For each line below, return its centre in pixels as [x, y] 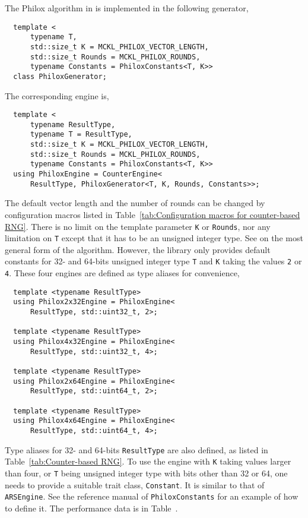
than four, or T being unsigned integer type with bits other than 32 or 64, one [146, 473]
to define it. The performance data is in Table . [91, 508]
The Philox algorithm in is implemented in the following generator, [127, 8]
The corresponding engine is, [57, 95]
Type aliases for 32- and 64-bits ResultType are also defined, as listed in [136, 449]
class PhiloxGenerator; [60, 76]
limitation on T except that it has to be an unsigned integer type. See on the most [154, 238]
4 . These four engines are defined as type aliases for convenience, [122, 273]
